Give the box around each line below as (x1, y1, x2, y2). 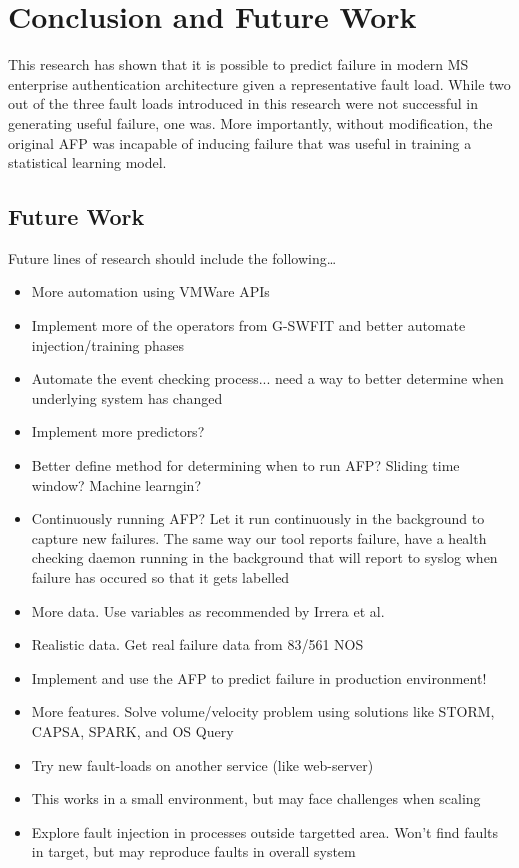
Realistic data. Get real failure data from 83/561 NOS (31, 634, 364, 655)
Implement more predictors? (31, 421, 205, 442)
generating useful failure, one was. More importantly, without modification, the (8, 112, 493, 133)
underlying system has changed (31, 387, 223, 408)
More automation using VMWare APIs (31, 281, 270, 302)
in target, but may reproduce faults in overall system (31, 841, 356, 862)
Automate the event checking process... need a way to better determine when (31, 368, 504, 389)
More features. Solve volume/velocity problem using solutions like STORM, (31, 701, 495, 722)
